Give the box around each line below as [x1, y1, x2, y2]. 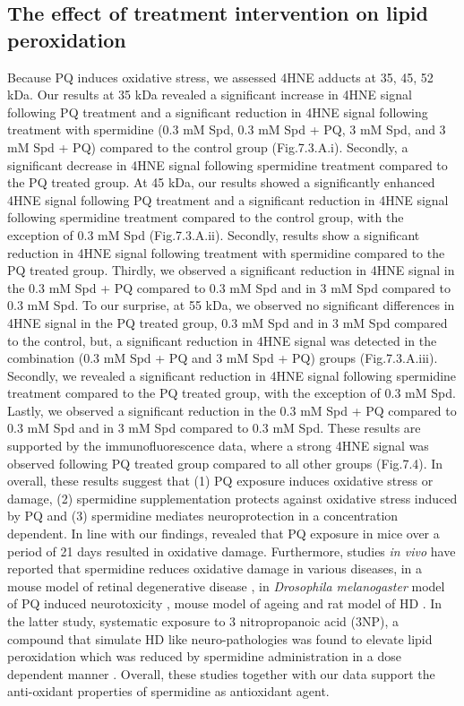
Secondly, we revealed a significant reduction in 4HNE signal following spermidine [7, 366, 457, 384]
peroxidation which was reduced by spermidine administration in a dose [7, 647, 401, 666]
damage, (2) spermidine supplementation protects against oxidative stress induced [7, 488, 458, 507]
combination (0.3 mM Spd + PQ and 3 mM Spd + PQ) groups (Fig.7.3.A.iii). [7, 349, 438, 367]
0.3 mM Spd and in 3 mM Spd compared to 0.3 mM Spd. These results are [7, 418, 421, 437]
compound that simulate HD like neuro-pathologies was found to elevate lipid [7, 629, 433, 648]
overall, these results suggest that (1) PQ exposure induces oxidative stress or [7, 471, 434, 490]
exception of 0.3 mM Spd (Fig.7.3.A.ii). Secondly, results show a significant [7, 225, 420, 244]
